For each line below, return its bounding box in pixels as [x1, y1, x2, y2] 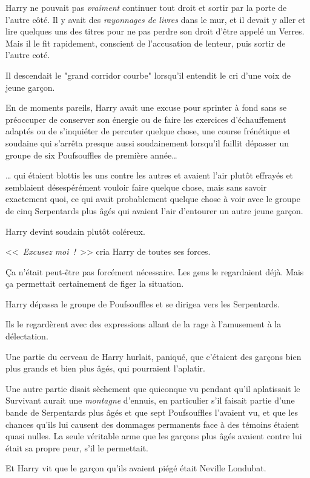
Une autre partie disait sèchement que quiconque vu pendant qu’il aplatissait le [5, 382, 300, 395]
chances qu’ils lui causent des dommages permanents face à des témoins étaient [5, 417, 299, 430]
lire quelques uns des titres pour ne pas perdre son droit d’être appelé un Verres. [5, 25, 305, 38]
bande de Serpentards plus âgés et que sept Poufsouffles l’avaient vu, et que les [5, 406, 298, 419]
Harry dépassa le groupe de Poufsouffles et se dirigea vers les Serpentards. [5, 297, 280, 310]
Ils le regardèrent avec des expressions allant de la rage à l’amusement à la [5, 318, 282, 330]
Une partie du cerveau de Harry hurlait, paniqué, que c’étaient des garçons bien [5, 350, 302, 362]
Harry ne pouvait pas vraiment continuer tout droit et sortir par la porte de [5, 1, 287, 13]
